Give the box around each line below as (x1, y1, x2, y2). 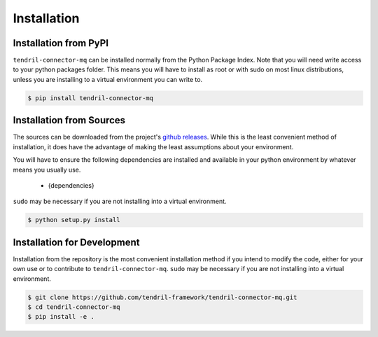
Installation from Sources (13, 114, 126, 126)
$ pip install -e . (27, 312, 94, 321)
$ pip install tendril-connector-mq (27, 94, 154, 102)
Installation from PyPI (13, 37, 108, 49)
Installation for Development (13, 236, 140, 248)
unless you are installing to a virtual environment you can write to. (13, 75, 203, 83)
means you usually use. (13, 165, 81, 174)
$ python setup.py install (27, 216, 120, 224)
